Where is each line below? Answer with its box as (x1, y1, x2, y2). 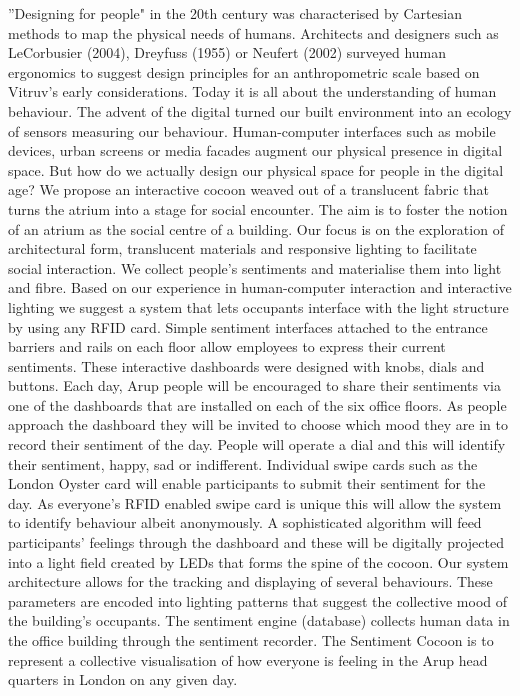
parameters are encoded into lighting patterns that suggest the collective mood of (8, 590, 507, 611)
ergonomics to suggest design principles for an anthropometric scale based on (8, 61, 480, 82)
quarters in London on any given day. (8, 669, 238, 690)
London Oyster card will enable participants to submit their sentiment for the (8, 473, 486, 494)
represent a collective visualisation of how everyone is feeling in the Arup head (8, 649, 488, 670)
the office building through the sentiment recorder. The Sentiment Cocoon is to (8, 630, 494, 650)
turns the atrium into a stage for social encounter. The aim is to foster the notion (8, 198, 508, 219)
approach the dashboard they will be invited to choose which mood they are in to (8, 414, 509, 435)
